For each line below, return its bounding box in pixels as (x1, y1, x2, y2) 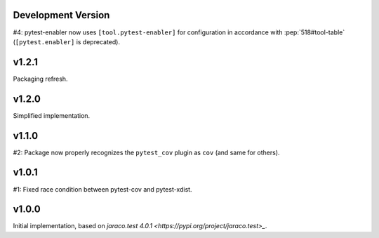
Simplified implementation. (13, 111, 91, 119)
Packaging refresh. (13, 74, 68, 83)
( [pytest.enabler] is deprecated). (13, 37, 121, 46)
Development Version (13, 9, 110, 21)
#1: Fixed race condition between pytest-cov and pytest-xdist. (13, 185, 192, 193)
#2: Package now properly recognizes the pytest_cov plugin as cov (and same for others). (13, 148, 280, 157)
